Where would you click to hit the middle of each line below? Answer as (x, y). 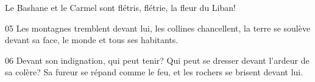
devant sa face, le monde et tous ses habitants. (92, 40)
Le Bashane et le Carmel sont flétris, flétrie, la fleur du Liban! (120, 7)
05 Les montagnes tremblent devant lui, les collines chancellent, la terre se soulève (158, 28)
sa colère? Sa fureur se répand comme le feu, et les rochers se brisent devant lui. (154, 72)
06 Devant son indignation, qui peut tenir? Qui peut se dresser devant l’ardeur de (157, 60)
